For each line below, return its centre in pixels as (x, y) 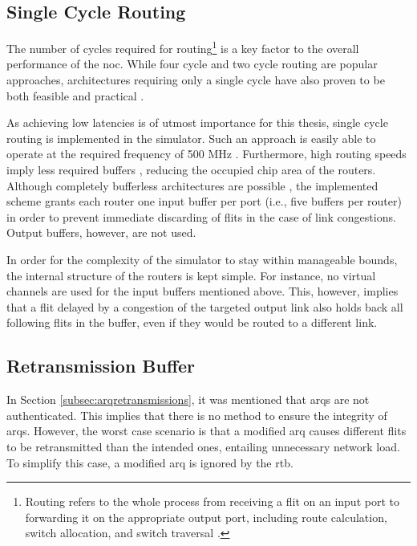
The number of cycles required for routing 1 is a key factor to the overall (183, 47)
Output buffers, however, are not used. (101, 232)
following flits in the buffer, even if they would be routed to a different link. (192, 322)
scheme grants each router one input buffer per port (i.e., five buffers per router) (204, 201)
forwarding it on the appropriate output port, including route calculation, (206, 517)
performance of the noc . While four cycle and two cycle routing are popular (192, 64)
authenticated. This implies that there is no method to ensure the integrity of (197, 415)
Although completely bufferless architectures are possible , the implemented (192, 185)
